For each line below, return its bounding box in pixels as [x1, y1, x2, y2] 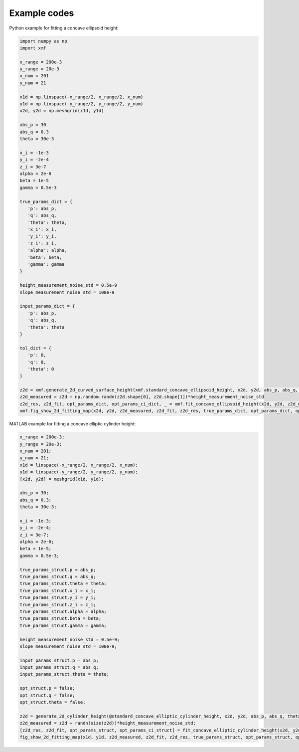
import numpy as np [19, 38, 67, 44]
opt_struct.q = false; [19, 692, 75, 698]
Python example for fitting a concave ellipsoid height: [9, 25, 119, 31]
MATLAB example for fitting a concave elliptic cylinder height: [9, 421, 136, 427]
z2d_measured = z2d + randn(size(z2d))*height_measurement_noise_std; [19, 721, 196, 726]
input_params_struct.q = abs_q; [19, 665, 99, 670]
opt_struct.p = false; [19, 686, 75, 691]
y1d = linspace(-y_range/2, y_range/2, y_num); [19, 469, 138, 475]
